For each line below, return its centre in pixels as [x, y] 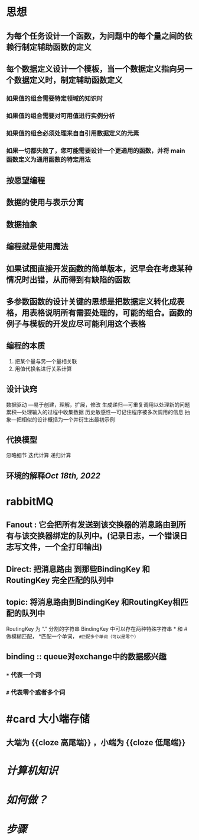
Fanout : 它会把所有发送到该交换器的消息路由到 [92, 525]
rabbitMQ [30, 502]
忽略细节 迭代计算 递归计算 [39, 455]
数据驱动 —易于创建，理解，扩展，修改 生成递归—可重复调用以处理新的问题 [98, 404]
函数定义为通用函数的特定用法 [49, 159]
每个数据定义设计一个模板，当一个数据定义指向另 [95, 69]
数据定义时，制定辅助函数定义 [68, 80]
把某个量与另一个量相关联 [46, 361]
